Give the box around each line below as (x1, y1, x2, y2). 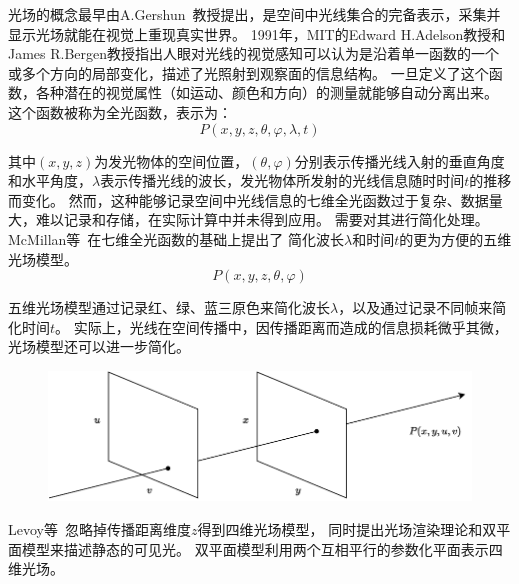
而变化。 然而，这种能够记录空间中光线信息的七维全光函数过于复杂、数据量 (8, 189, 503, 210)
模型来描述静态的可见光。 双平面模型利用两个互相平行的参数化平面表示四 (21, 538, 503, 559)
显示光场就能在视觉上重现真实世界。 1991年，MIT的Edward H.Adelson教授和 (8, 23, 506, 44)
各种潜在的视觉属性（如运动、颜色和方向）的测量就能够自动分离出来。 (35, 82, 498, 103)
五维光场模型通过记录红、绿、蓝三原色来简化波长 (8, 297, 330, 318)
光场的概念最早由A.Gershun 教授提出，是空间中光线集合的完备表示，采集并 (8, 4, 501, 24)
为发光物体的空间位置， (94, 150, 249, 171)
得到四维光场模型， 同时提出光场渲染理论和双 (197, 519, 497, 540)
